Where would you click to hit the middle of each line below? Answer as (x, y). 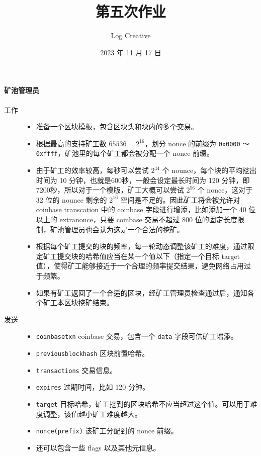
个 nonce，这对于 (225, 190)
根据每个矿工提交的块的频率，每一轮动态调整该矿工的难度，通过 (142, 246)
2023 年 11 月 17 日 (131, 52)
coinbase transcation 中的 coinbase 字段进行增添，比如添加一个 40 (141, 209)
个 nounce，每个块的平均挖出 (209, 170)
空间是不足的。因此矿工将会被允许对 (180, 199)
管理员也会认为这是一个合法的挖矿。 (124, 229)
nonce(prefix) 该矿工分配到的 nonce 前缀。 (107, 431)
